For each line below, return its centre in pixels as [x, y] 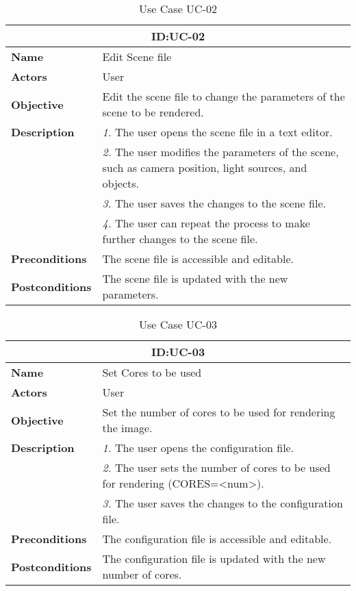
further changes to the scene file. [180, 239]
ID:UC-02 [178, 36]
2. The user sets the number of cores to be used [216, 467]
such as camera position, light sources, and [205, 167]
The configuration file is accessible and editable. [217, 539]
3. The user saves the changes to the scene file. [214, 203]
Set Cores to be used [152, 372]
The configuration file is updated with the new [214, 558]
